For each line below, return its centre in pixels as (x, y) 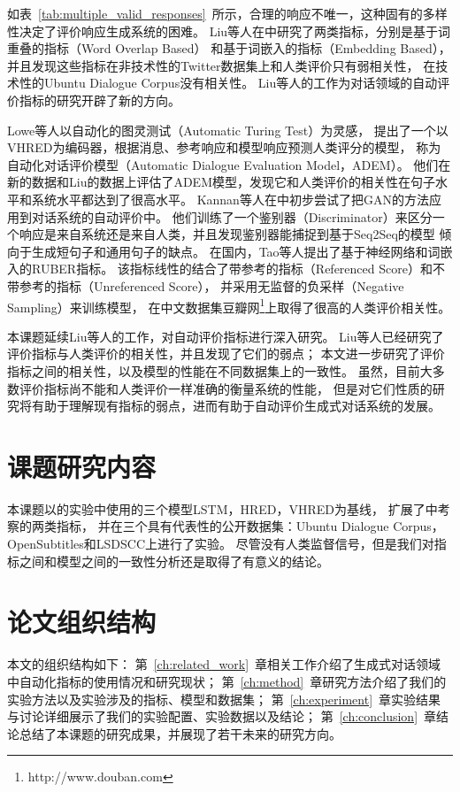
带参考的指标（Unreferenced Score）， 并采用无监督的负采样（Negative (206, 285)
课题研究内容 (82, 466)
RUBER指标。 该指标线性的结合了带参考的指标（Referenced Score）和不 (238, 269)
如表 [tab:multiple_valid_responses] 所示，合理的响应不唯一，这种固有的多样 (227, 13)
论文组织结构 (82, 622)
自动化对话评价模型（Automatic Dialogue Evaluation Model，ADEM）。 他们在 (229, 164)
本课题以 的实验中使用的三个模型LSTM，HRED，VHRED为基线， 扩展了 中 (222, 508)
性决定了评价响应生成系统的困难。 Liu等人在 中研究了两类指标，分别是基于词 (229, 31)
